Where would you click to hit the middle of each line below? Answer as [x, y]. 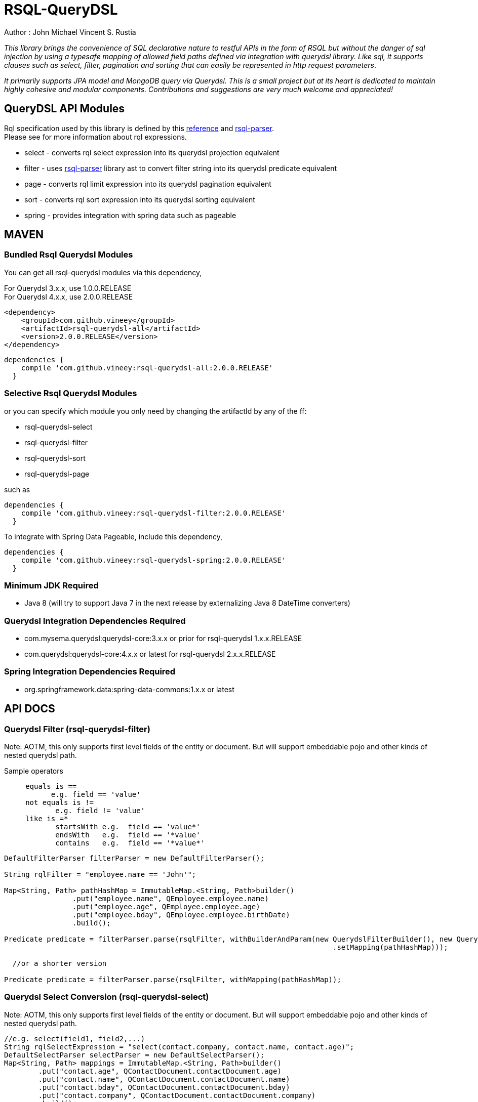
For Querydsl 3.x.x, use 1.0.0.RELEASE [68, 288]
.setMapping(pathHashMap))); [390, 947]
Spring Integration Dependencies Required [90, 672]
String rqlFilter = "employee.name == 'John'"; [100, 875]
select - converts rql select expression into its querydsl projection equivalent [152, 152]
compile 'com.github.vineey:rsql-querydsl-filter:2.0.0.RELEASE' [153, 513]
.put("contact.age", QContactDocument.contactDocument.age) [160, 1071]
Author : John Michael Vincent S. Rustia [70, 32]
